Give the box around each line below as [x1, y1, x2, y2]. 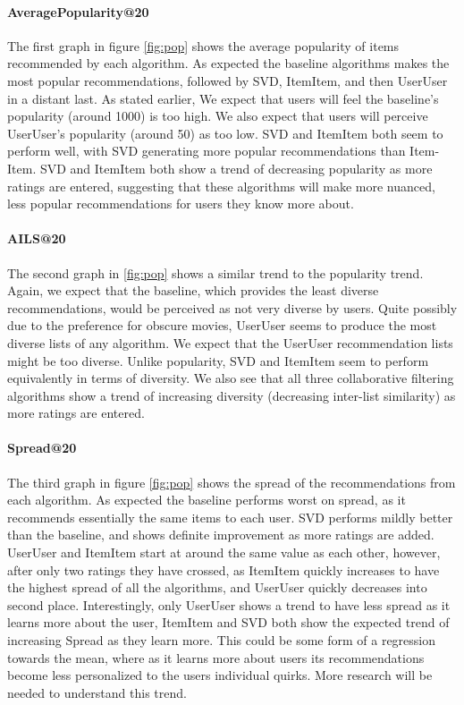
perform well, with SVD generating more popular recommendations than [7, 141, 406, 160]
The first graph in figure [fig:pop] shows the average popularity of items [7, 36, 400, 55]
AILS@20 [7, 229, 66, 248]
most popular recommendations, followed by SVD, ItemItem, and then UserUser [7, 71, 448, 89]
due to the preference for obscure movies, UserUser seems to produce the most [7, 316, 437, 335]
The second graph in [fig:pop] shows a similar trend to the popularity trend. [7, 263, 424, 282]
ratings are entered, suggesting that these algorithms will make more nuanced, [7, 176, 435, 195]
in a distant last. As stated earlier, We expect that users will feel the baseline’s [7, 89, 439, 107]
